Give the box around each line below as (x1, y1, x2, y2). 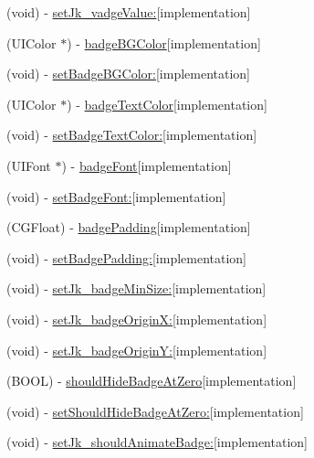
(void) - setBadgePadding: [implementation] (6, 248, 247, 267)
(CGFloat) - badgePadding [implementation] (6, 218, 251, 237)
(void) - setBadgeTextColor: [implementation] (6, 125, 257, 144)
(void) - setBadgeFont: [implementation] (6, 186, 226, 206)
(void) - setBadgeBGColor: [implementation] (6, 64, 251, 83)
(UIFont (6, 155, 51, 175)
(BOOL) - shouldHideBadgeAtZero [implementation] (6, 371, 297, 390)
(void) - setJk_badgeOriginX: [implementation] (6, 309, 267, 328)
